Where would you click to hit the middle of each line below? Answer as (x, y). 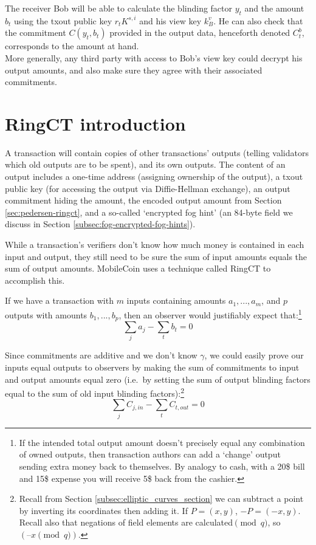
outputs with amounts (46, 314)
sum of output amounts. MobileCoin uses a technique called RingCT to (138, 268)
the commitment (36, 33)
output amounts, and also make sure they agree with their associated (134, 70)
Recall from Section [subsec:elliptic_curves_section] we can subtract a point (161, 499)
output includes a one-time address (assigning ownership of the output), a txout (154, 177)
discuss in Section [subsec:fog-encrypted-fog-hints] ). (100, 224)
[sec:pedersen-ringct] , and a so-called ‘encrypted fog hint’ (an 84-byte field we (149, 212)
